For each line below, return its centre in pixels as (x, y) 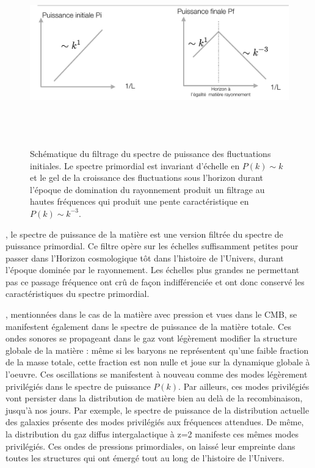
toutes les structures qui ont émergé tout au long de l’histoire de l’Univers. (145, 458)
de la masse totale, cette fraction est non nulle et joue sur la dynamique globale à (158, 362)
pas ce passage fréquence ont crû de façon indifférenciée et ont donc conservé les (155, 281)
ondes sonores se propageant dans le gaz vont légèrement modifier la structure (151, 338)
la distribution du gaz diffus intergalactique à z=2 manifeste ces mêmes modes (152, 434)
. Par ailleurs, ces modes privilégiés (244, 386)
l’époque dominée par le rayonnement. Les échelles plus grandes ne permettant (153, 270)
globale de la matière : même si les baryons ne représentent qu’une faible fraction (157, 350)
